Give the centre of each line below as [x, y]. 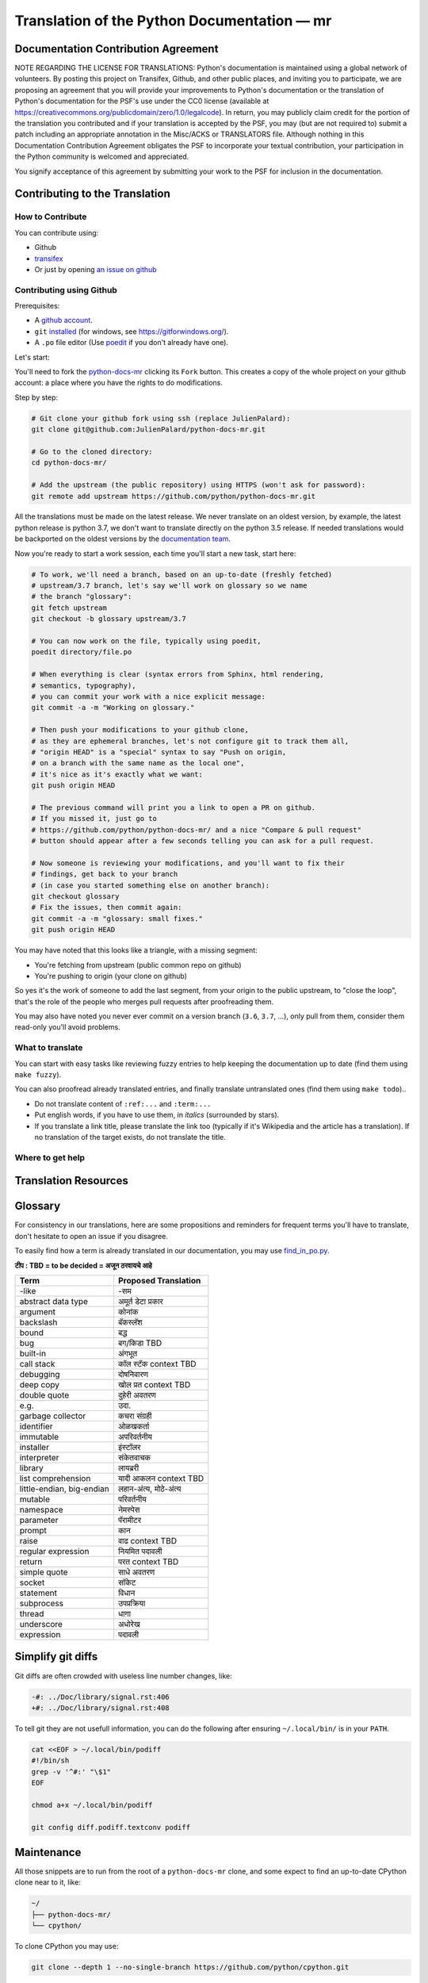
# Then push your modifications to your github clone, [140, 730]
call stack [37, 1364]
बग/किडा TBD [140, 1343]
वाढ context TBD [147, 1541]
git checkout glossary [75, 896]
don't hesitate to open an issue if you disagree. [91, 1236]
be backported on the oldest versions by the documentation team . [123, 539]
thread [32, 1614]
